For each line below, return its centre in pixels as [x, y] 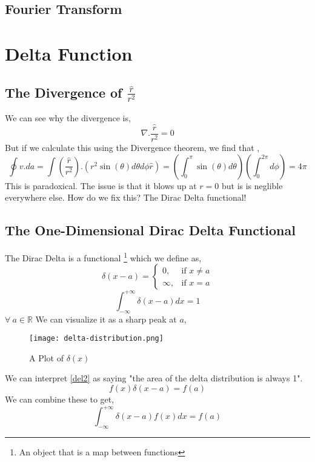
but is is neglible [252, 185]
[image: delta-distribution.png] [96, 339]
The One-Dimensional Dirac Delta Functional [150, 230]
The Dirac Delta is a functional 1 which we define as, [103, 257]
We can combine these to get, [60, 399]
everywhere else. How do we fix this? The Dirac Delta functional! [126, 197]
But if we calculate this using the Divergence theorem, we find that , [132, 148]
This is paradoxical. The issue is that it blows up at [101, 185]
